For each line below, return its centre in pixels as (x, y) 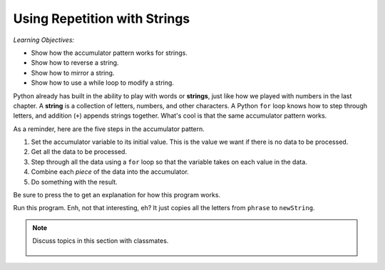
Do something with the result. (74, 182)
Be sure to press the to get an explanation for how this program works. (117, 195)
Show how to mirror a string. (73, 73)
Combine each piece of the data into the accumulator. (110, 172)
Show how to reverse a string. (75, 63)
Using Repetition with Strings (102, 19)
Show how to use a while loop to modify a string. (103, 83)
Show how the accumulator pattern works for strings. (109, 53)
